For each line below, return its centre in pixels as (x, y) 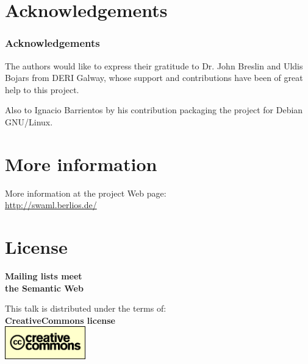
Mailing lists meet (44, 276)
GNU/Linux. (29, 121)
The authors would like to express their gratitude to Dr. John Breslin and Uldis (154, 65)
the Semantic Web (44, 288)
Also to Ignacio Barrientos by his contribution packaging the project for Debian (154, 110)
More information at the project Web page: (86, 193)
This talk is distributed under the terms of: (86, 308)
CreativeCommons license (60, 320)
